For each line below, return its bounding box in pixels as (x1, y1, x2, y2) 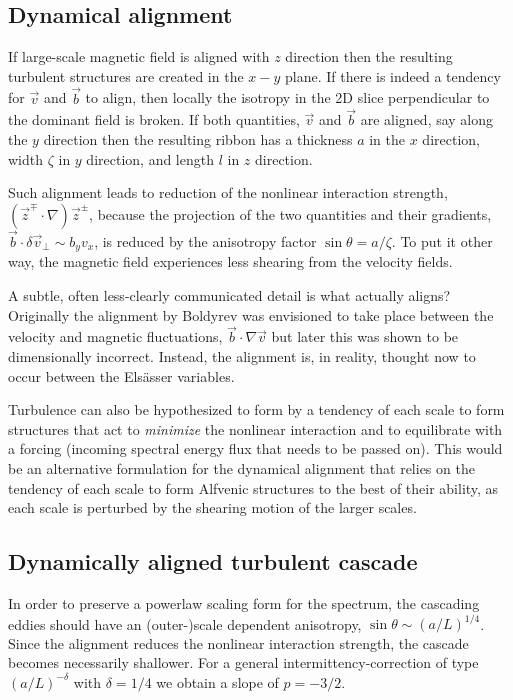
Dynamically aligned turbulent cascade (8, 546, 418, 577)
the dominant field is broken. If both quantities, (8, 109, 300, 130)
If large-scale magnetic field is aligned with (8, 46, 270, 67)
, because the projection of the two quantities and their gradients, (89, 203, 492, 224)
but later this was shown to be (271, 326, 459, 347)
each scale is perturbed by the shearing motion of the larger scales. (8, 497, 417, 518)
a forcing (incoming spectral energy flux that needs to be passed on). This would (8, 438, 503, 459)
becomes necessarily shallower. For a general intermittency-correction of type (8, 652, 479, 673)
